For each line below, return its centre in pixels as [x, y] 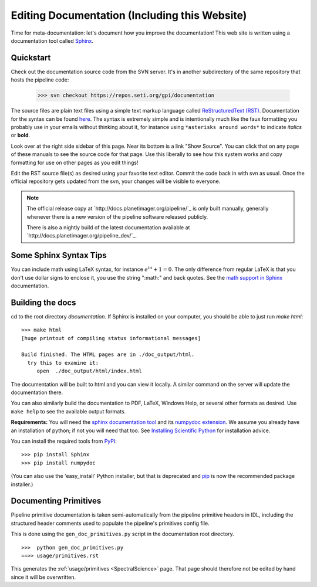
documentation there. [37, 392]
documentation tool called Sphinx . [52, 40]
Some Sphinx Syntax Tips [59, 255]
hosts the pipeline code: [40, 80]
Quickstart [31, 58]
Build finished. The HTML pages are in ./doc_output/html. [108, 354]
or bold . [21, 135]
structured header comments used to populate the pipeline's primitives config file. [110, 523]
